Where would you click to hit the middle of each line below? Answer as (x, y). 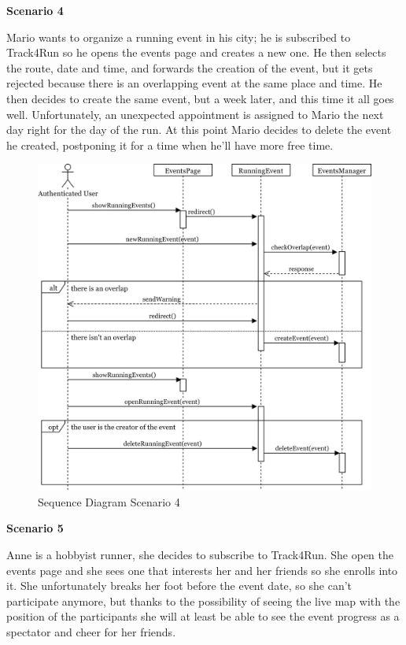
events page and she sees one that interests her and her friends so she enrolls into (202, 570)
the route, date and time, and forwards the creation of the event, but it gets (190, 67)
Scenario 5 (35, 528)
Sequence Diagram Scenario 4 (109, 501)
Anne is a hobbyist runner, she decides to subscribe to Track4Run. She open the (200, 555)
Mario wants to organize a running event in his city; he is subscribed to (179, 37)
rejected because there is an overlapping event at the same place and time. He (194, 83)
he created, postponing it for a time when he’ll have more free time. (170, 145)
